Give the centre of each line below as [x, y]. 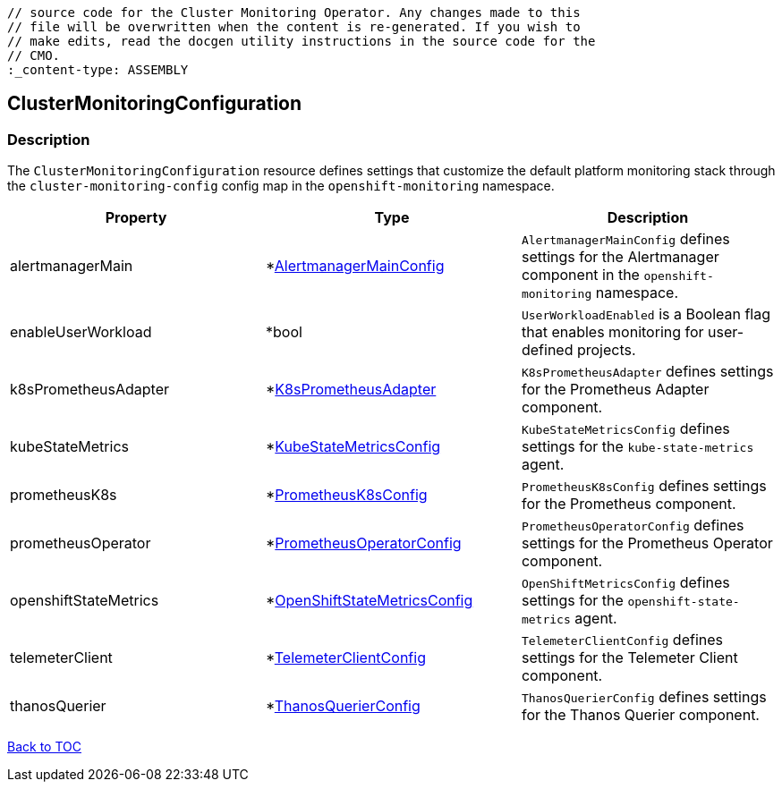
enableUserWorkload [81, 332]
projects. [606, 350]
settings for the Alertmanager [620, 257]
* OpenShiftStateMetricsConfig [369, 601]
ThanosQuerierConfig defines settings [644, 697]
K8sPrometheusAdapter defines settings [647, 372]
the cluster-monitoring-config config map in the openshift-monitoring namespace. [281, 186]
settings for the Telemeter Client [629, 658]
